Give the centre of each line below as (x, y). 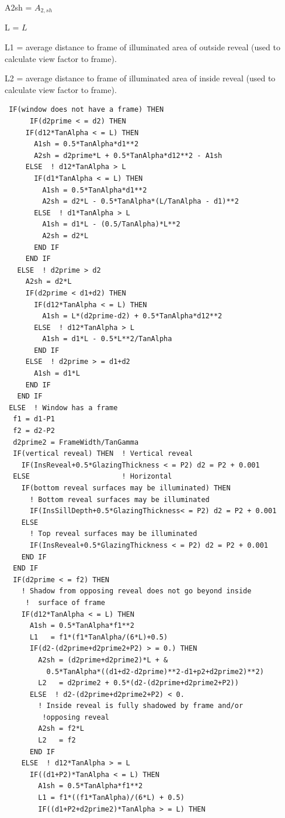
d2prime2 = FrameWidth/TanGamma (76, 442)
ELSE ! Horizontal (93, 477)
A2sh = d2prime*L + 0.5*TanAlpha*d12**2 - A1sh (128, 155)
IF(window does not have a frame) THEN (86, 110)
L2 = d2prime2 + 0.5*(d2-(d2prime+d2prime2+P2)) (138, 683)
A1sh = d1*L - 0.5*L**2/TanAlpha (107, 339)
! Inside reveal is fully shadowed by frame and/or (141, 706)
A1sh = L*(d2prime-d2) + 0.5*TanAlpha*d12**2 (132, 316)
